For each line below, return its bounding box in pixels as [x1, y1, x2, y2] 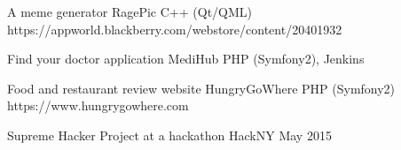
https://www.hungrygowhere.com [7, 96, 189, 115]
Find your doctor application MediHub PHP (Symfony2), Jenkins [7, 49, 365, 68]
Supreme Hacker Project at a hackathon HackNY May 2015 [7, 125, 332, 144]
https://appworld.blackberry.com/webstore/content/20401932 [7, 19, 342, 38]
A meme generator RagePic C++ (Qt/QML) [7, 3, 252, 20]
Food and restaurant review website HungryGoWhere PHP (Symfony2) [7, 79, 396, 97]
